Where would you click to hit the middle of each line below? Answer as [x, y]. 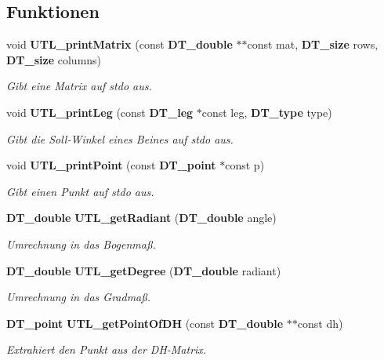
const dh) [320, 323]
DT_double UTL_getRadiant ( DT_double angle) [141, 218]
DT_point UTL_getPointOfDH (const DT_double [145, 323]
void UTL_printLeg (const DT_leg [100, 112]
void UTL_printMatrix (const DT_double [120, 44]
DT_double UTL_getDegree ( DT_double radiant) [144, 270]
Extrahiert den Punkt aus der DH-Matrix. [107, 349]
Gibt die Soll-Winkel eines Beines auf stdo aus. [120, 138]
